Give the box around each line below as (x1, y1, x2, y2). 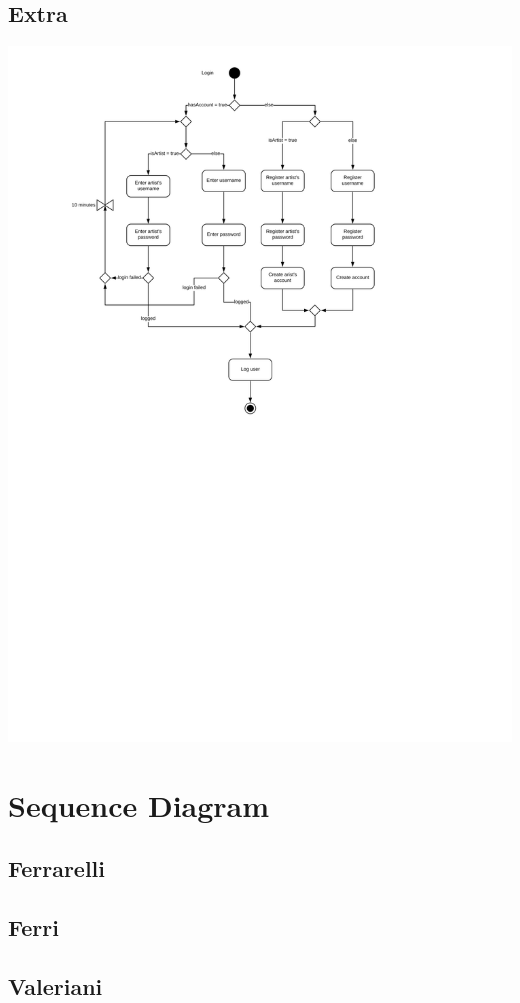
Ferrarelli (8, 853, 106, 884)
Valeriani (8, 970, 103, 1001)
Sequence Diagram (8, 784, 270, 825)
